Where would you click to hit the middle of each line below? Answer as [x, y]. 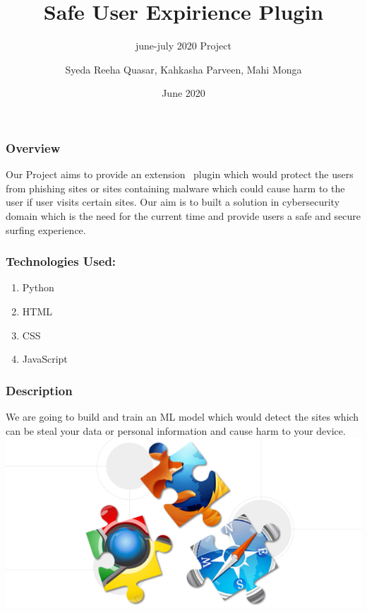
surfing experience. [46, 229]
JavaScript [45, 359]
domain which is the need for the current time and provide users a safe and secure [183, 215]
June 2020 [183, 93]
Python [38, 287]
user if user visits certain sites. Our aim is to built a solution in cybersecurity [173, 202]
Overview [33, 147]
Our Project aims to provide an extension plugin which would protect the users [180, 174]
